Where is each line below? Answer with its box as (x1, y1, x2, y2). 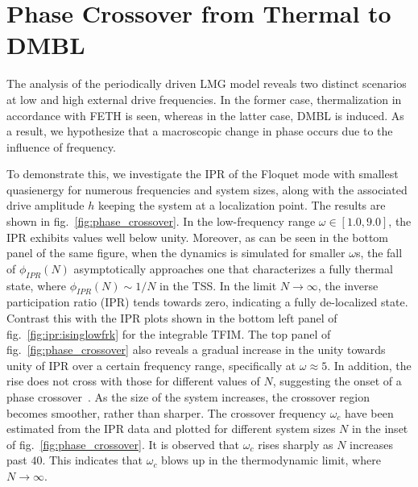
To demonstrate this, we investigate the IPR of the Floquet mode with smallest (6, 165, 399, 182)
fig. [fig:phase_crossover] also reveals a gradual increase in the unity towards (6, 341, 386, 358)
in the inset (351, 420, 408, 437)
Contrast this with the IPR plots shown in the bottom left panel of (6, 310, 337, 327)
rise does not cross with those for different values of (6, 373, 260, 389)
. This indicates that (42, 452, 143, 468)
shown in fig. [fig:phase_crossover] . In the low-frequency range (6, 213, 316, 230)
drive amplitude (6, 197, 85, 214)
